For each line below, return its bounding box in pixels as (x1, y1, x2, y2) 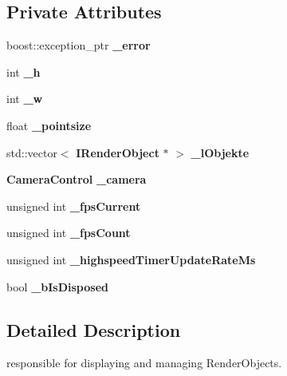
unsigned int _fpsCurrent (6, 197, 141, 214)
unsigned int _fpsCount (6, 224, 131, 241)
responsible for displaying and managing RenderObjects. (6, 354, 282, 371)
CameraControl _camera (6, 171, 147, 188)
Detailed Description (6, 317, 181, 342)
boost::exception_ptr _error (6, 37, 151, 53)
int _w (6, 90, 43, 107)
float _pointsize (6, 117, 92, 133)
